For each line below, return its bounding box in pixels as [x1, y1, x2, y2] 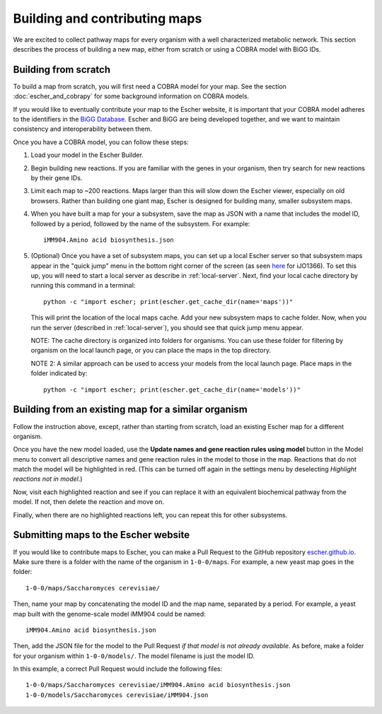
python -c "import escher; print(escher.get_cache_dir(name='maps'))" [43, 298, 294, 305]
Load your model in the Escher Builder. [30, 151, 144, 159]
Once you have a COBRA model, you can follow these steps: [13, 138, 189, 146]
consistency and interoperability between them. [13, 124, 152, 134]
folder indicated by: [30, 369, 88, 378]
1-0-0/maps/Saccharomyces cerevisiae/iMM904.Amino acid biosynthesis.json [25, 681, 291, 689]
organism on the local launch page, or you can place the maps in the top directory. [30, 346, 272, 355]
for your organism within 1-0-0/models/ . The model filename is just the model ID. [13, 651, 255, 660]
